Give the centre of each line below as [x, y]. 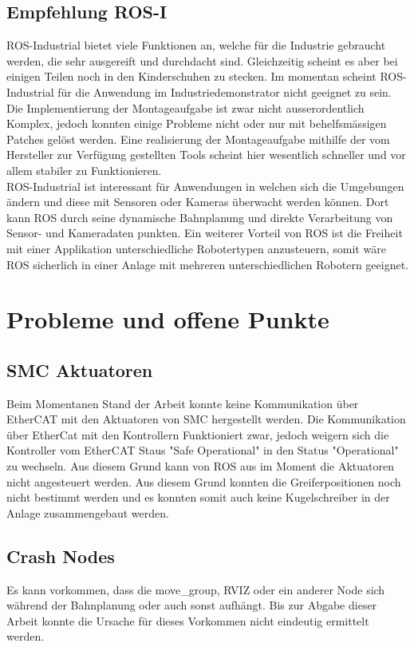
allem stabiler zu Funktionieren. [84, 170]
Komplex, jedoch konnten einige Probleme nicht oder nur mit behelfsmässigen [197, 123]
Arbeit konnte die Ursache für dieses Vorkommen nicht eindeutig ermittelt [188, 620]
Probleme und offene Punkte [168, 319]
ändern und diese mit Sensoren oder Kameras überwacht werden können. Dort [198, 202]
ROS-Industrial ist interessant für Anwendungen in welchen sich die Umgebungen [205, 186]
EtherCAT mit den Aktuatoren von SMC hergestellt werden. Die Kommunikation [206, 419]
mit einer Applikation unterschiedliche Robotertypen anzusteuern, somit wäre [196, 248]
